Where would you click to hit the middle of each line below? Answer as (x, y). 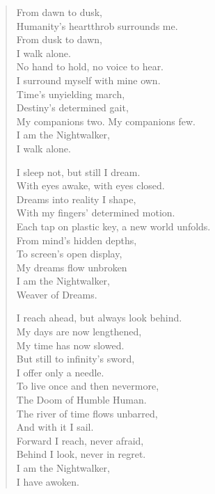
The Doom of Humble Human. (81, 400)
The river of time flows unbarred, (87, 413)
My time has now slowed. (70, 345)
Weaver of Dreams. (57, 294)
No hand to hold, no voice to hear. (90, 66)
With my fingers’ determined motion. (96, 213)
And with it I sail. (55, 427)
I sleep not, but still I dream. (78, 172)
